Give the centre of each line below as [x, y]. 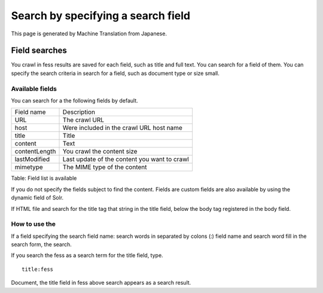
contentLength [35, 152]
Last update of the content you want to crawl [126, 159]
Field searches [39, 51]
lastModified [32, 159]
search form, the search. [41, 244]
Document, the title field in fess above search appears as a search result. [101, 283]
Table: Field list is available [44, 178]
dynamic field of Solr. [37, 198]
